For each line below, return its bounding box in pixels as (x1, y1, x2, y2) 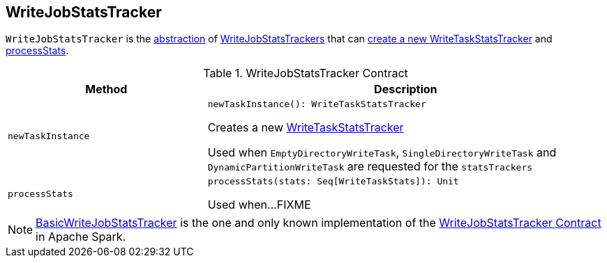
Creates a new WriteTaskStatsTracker (207, 120, 404, 135)
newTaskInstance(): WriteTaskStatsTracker (207, 99, 426, 110)
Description (374, 82, 437, 97)
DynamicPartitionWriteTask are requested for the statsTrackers (207, 159, 533, 174)
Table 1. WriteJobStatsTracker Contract (203, 66, 408, 81)
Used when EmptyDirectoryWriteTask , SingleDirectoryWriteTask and (207, 145, 557, 160)
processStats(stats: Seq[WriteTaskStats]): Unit (207, 176, 459, 187)
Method (85, 82, 128, 97)
